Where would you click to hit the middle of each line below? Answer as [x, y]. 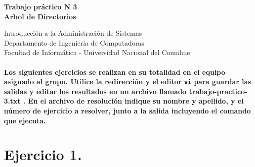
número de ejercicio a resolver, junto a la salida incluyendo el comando [127, 111]
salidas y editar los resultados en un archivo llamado [95, 91]
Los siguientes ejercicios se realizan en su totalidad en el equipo [115, 72]
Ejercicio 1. [43, 154]
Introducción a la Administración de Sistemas [73, 33]
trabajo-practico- [218, 91]
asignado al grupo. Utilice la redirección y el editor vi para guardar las [127, 82]
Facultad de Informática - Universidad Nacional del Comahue [97, 52]
